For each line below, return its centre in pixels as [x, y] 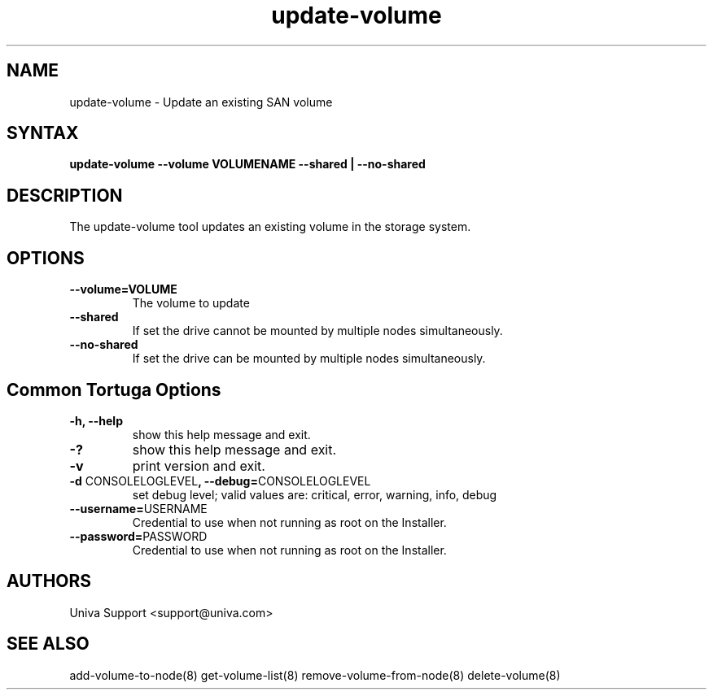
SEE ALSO [48, 644]
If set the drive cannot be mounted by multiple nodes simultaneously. [317, 331]
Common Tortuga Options [114, 389]
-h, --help [96, 420]
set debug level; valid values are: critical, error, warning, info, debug [315, 494]
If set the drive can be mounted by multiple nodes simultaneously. [309, 359]
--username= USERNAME [138, 508]
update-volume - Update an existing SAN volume [201, 102]
